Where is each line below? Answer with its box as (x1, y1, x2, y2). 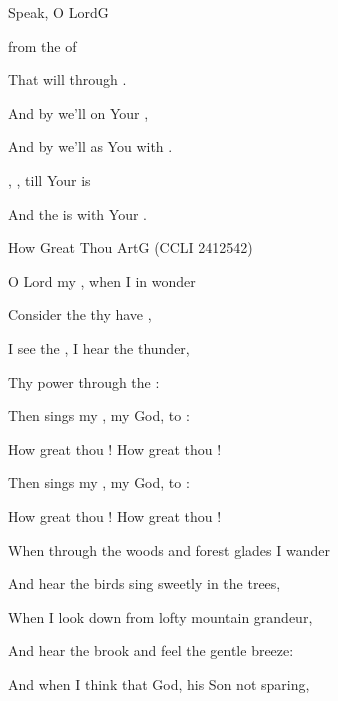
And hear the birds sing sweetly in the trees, (8, 573, 281, 594)
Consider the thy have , (8, 304, 152, 325)
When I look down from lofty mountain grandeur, (8, 606, 313, 627)
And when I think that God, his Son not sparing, (8, 673, 310, 694)
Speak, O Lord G (8, 2, 109, 22)
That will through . (8, 69, 127, 90)
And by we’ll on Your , (8, 102, 149, 123)
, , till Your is (8, 169, 91, 190)
